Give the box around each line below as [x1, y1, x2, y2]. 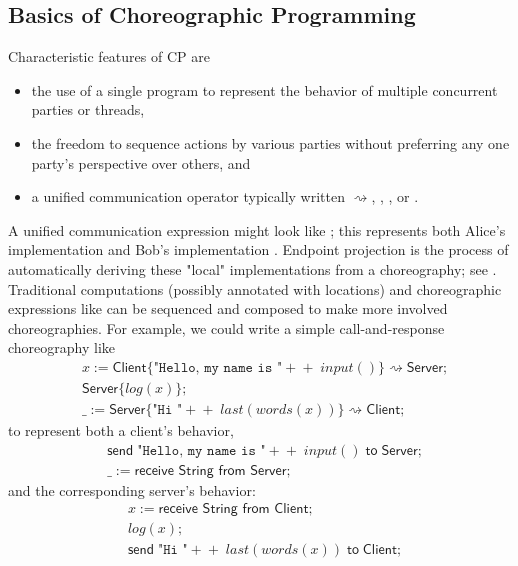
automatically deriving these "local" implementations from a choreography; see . [8, 258, 497, 279]
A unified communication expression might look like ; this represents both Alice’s [8, 219, 506, 240]
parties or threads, [31, 99, 145, 120]
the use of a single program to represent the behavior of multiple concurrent [31, 79, 498, 100]
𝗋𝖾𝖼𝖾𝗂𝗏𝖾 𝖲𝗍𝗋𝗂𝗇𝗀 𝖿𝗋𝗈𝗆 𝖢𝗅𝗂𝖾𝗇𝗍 [158, 502, 309, 517]
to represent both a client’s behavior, [8, 420, 234, 441]
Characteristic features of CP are [8, 46, 210, 67]
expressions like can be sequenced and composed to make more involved [8, 298, 448, 319]
